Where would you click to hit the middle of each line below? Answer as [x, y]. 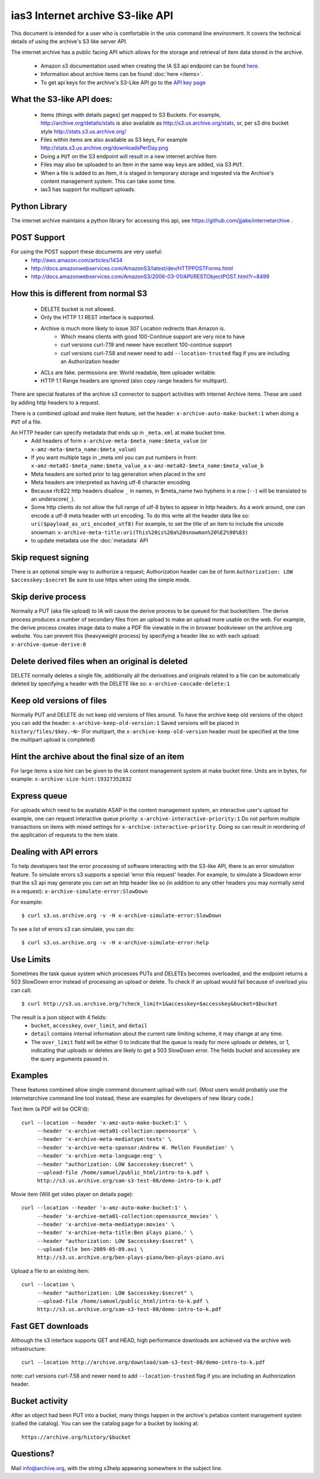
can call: [21, 990]
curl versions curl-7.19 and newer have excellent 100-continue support [146, 345]
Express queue [39, 796]
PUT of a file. [26, 422]
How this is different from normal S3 [79, 294]
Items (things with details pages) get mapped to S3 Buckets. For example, [131, 114]
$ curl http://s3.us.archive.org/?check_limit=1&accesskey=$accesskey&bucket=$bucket [150, 1004]
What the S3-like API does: [62, 99]
